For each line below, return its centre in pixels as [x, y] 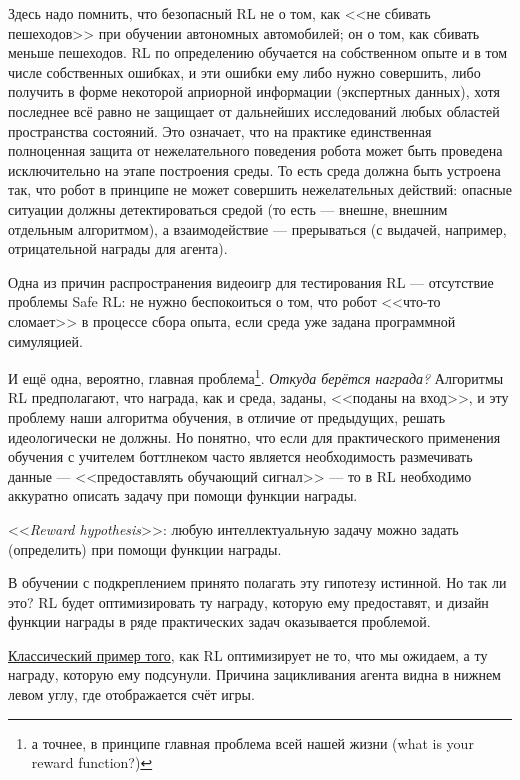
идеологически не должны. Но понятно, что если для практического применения [254, 436]
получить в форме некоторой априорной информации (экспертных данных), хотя [254, 91]
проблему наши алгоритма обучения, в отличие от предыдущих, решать [227, 416]
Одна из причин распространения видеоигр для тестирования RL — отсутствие [251, 281]
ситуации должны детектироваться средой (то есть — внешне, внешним [228, 208]
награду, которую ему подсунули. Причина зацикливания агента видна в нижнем [254, 674]
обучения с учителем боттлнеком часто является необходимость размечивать [240, 456]
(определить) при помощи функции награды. [145, 548]
